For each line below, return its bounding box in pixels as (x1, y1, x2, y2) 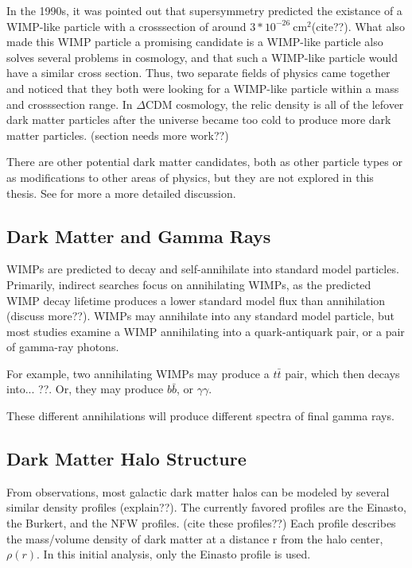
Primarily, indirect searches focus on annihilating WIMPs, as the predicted (6, 276, 371, 292)
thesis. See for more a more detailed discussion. (6, 184, 236, 201)
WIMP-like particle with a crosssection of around (6, 17, 247, 34)
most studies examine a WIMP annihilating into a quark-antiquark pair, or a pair (6, 323, 405, 339)
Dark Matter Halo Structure (6, 446, 247, 471)
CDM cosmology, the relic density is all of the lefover (145, 95, 404, 112)
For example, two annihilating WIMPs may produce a (6, 365, 270, 381)
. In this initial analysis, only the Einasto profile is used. (37, 546, 311, 562)
